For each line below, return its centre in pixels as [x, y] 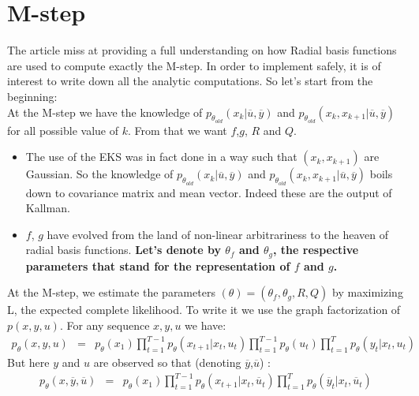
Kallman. [48, 208]
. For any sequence [105, 325]
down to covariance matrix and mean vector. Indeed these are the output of [209, 192]
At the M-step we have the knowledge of [105, 112]
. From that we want [177, 130]
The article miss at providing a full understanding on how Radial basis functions [202, 50]
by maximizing [368, 292]
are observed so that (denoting [167, 362]
